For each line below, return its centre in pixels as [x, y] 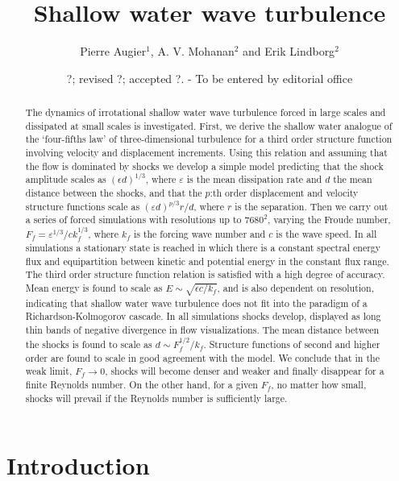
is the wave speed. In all [326, 234]
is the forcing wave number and [199, 234]
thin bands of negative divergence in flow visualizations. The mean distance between [202, 330]
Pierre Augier [113, 51]
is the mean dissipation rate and [254, 179]
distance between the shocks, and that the [114, 193]
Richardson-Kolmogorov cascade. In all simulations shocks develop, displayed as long [203, 316]
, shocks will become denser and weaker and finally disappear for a [245, 371]
